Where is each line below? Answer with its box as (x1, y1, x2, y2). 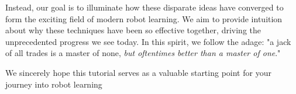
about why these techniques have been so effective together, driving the (5, 24, 261, 36)
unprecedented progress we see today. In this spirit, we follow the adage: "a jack (5, 35, 291, 47)
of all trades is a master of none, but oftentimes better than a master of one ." (5, 47, 281, 59)
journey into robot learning (5, 78, 102, 90)
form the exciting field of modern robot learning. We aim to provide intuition (5, 12, 283, 25)
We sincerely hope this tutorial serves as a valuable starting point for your (5, 66, 271, 78)
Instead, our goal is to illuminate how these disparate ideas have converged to (5, 1, 284, 13)
